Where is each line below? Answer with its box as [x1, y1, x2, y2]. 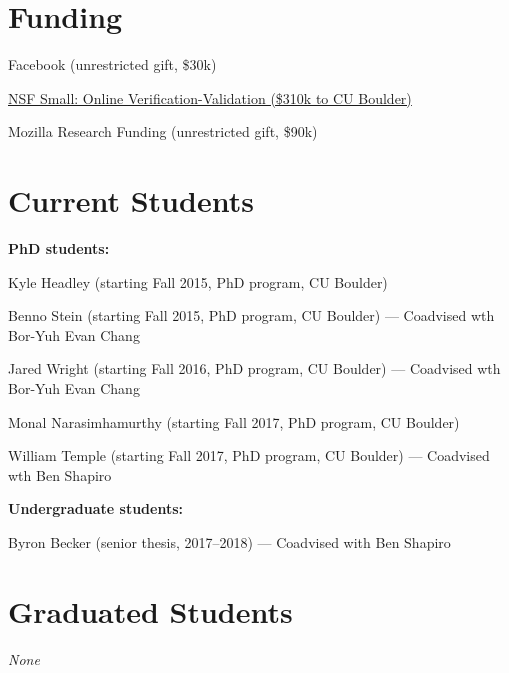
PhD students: [8, 238, 110, 259]
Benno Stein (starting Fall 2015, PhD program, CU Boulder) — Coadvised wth [8, 305, 495, 326]
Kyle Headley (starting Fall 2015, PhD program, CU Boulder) [8, 271, 388, 292]
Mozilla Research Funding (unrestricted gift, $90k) [8, 121, 318, 142]
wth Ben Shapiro [8, 464, 112, 485]
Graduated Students [8, 590, 293, 631]
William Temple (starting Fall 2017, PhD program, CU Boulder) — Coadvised [8, 445, 490, 466]
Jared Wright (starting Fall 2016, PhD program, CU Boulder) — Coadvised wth [8, 358, 501, 379]
